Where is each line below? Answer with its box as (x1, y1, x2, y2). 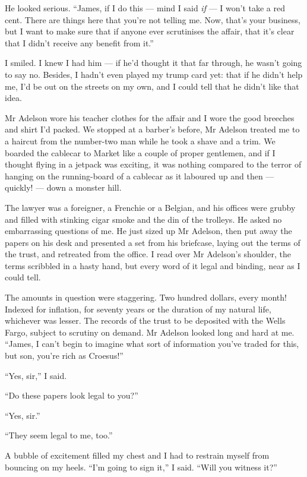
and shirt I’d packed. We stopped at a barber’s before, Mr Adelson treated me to (5, 123, 300, 135)
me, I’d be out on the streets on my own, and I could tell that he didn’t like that (5, 80, 299, 92)
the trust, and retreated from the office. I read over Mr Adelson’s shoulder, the (5, 248, 292, 260)
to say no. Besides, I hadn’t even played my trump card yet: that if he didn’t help (5, 68, 303, 80)
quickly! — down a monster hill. (5, 181, 122, 194)
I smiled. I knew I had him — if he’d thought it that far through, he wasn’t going (5, 56, 302, 69)
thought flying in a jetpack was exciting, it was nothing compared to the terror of (5, 158, 302, 170)
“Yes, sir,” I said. (5, 369, 67, 381)
